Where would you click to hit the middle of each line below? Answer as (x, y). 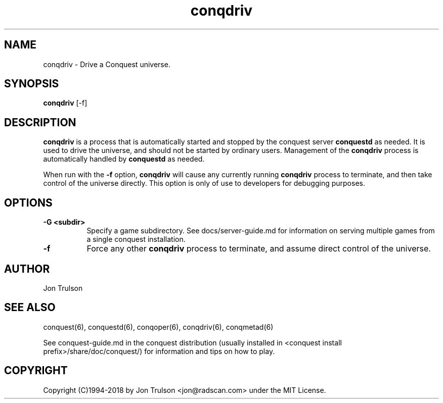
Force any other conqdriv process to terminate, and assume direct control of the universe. (259, 249)
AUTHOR (27, 269)
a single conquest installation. (136, 239)
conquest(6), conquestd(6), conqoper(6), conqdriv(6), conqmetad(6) (158, 327)
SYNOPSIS (32, 84)
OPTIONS (28, 203)
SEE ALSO (30, 308)
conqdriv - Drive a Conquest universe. (107, 64)
